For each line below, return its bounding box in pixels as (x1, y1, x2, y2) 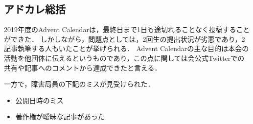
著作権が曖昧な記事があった (15, 111, 105, 122)
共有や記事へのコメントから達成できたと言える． (4, 62, 161, 72)
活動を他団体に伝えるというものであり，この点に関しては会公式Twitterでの (4, 53, 245, 63)
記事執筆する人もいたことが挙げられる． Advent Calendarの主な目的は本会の (4, 43, 249, 53)
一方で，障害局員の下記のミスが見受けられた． (4, 79, 155, 89)
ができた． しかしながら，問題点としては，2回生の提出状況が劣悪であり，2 (4, 34, 245, 44)
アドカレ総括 (4, 1, 66, 17)
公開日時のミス (15, 95, 64, 105)
